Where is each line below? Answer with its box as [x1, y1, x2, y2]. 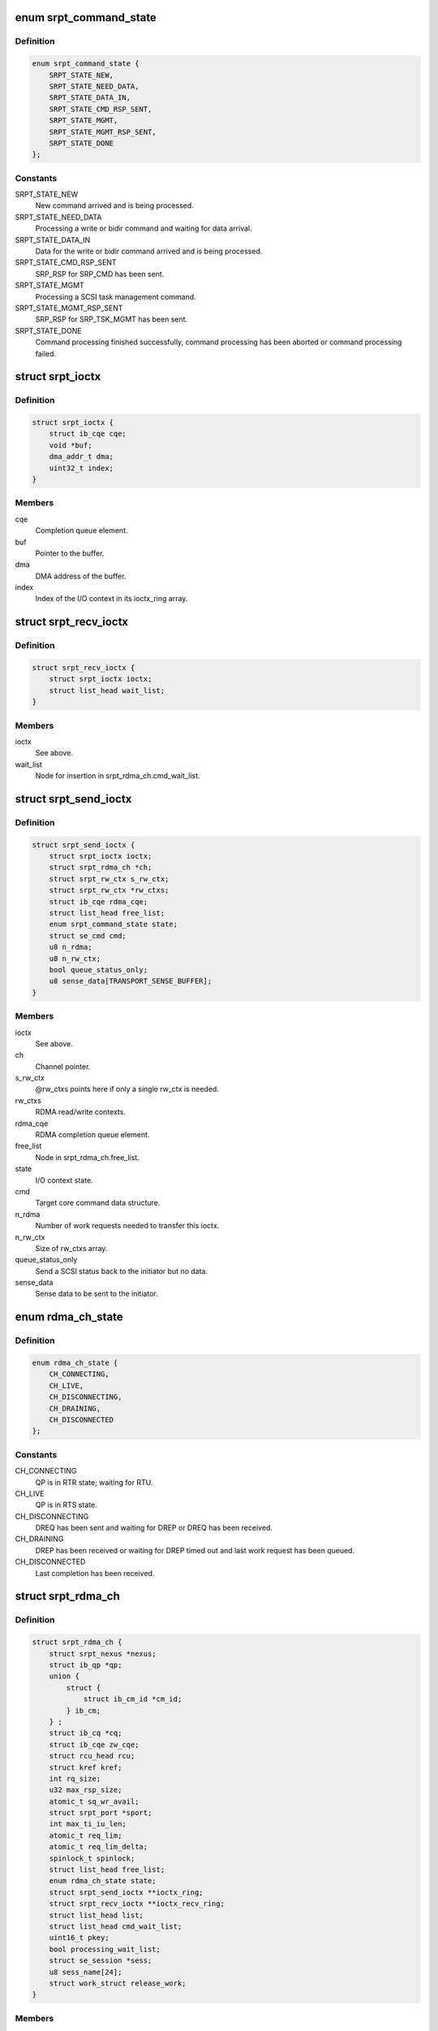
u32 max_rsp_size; [49, 1786, 122, 1795]
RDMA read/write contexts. [35, 1107, 126, 1117]
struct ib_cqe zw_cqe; [49, 1739, 140, 1749]
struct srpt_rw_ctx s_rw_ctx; [49, 874, 170, 883]
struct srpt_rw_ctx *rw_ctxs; [49, 886, 170, 895]
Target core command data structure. [35, 1198, 161, 1208]
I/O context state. [35, 1175, 93, 1185]
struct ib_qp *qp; [49, 1660, 122, 1669]
